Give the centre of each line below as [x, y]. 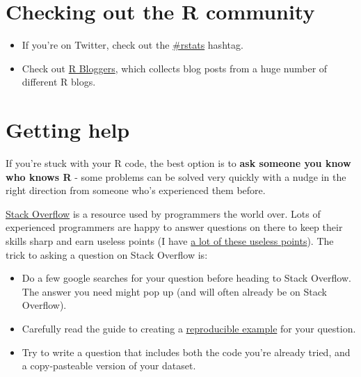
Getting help [68, 130]
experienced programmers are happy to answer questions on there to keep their [174, 227]
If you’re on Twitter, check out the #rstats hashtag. [133, 45]
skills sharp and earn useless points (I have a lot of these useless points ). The [170, 241]
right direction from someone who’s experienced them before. [136, 190]
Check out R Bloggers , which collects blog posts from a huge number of [175, 68]
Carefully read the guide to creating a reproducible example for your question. [189, 328]
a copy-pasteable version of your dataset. [109, 366]
